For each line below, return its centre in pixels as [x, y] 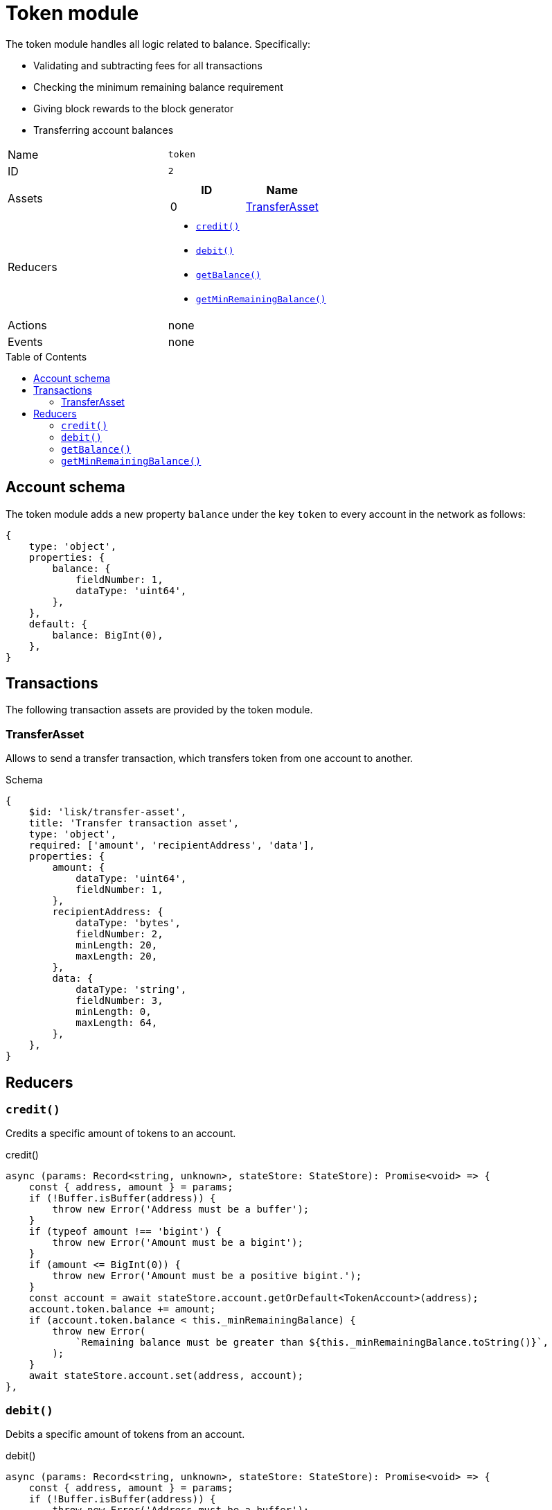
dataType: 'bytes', [128, 923]
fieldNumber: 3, [119, 1001]
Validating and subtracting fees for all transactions [148, 65]
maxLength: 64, [117, 1023]
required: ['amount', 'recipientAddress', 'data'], [172, 845]
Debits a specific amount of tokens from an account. [125, 1434]
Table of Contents [46, 356]
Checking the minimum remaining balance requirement [158, 87]
